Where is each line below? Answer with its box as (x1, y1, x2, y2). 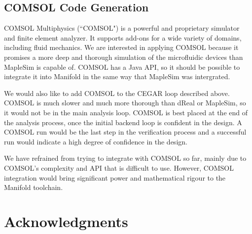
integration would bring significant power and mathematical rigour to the (4, 172, 226, 183)
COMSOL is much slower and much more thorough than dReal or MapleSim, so (4, 97, 246, 108)
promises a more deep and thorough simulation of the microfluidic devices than (4, 51, 243, 62)
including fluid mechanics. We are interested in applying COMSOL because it (4, 42, 239, 52)
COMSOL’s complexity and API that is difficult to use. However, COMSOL (4, 162, 234, 173)
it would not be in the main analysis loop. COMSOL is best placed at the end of (4, 107, 248, 117)
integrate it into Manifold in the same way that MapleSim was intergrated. (4, 71, 230, 82)
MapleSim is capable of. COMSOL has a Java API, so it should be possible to (4, 61, 240, 72)
